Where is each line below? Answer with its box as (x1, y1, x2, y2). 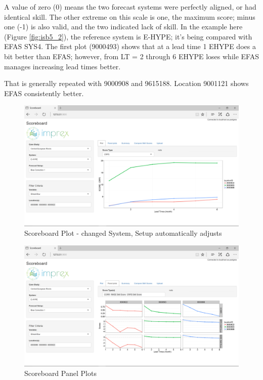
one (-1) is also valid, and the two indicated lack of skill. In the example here (4, 21, 243, 32)
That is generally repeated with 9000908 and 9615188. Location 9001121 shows (4, 78, 249, 89)
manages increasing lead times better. (4, 61, 121, 71)
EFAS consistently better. (4, 88, 84, 98)
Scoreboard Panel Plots (24, 368, 97, 378)
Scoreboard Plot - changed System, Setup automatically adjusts (24, 228, 222, 238)
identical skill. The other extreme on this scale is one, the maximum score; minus (4, 11, 255, 22)
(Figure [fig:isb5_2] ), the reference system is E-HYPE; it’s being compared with (4, 31, 252, 41)
